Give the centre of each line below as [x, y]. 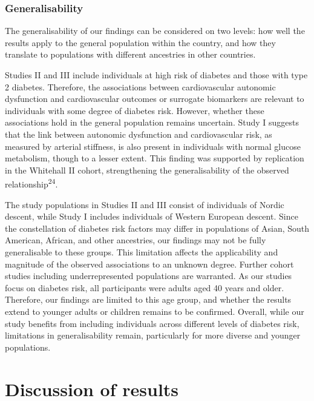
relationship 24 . [31, 183]
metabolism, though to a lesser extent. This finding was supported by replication [155, 158]
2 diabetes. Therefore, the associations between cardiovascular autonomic [140, 86]
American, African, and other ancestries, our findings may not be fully [136, 240]
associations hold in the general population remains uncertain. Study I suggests [152, 122]
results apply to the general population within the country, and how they [140, 42]
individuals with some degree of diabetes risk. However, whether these [135, 110]
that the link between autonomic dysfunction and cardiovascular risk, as [139, 134]
